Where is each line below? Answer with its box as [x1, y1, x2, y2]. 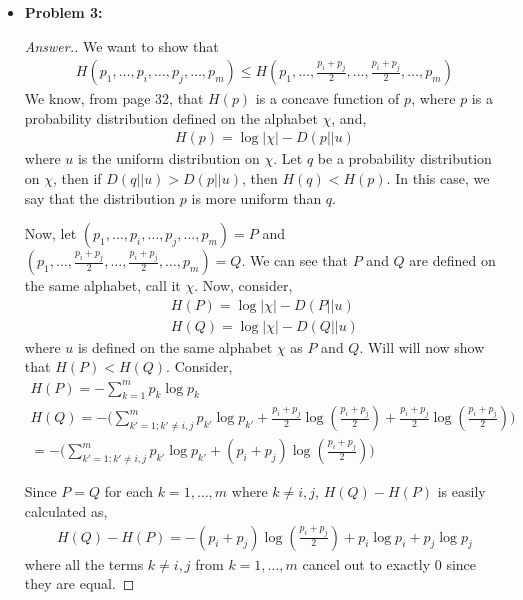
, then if [53, 168, 102, 189]
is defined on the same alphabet [77, 336, 273, 357]
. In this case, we [386, 168, 490, 189]
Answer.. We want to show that [24, 35, 219, 56]
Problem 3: [24, 2, 103, 22]
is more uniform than [191, 187, 322, 208]
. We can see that [241, 250, 349, 271]
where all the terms [24, 553, 144, 574]
